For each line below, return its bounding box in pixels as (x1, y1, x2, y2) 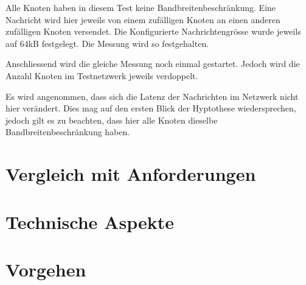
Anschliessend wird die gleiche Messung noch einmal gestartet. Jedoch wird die (5, 57, 300, 70)
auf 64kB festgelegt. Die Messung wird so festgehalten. (5, 37, 209, 49)
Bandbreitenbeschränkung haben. (5, 125, 130, 138)
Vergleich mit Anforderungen (5, 161, 256, 186)
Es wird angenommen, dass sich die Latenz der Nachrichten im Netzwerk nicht (5, 90, 299, 102)
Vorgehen (5, 256, 86, 281)
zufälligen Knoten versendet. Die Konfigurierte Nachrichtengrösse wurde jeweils (5, 25, 301, 38)
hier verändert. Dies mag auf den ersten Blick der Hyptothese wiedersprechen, (5, 102, 296, 114)
